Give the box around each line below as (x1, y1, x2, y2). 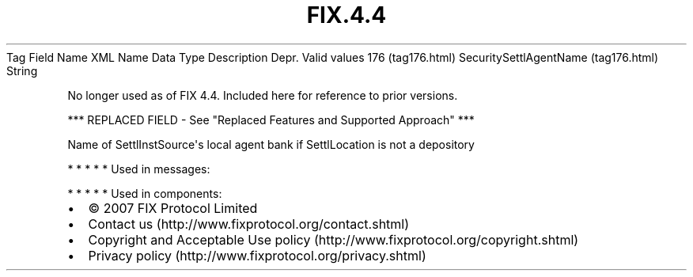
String (6, 63, 38, 78)
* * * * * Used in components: (67, 186, 222, 200)
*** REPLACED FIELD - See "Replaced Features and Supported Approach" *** (67, 112, 475, 127)
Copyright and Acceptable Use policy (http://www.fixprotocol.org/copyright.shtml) (88, 231, 579, 248)
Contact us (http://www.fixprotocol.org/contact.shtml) (88, 215, 410, 232)
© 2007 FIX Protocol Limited (88, 199, 258, 216)
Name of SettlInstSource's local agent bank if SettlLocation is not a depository (67, 137, 475, 151)
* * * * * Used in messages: (67, 161, 210, 176)
